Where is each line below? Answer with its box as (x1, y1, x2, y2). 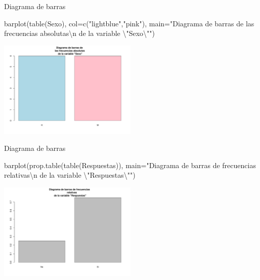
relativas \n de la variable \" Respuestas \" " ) (4, 170, 136, 180)
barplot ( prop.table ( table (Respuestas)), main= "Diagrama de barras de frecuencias (4, 159, 256, 170)
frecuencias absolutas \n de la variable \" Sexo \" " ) (4, 28, 155, 38)
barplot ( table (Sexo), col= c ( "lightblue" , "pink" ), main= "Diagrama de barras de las (4, 18, 254, 28)
